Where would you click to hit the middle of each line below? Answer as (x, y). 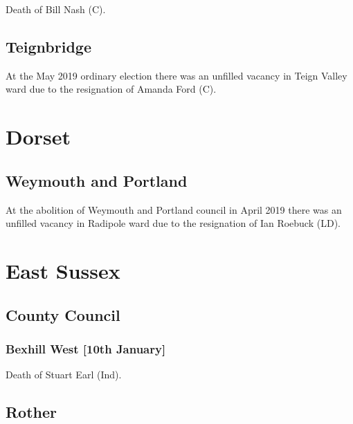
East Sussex (63, 270)
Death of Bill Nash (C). (56, 9)
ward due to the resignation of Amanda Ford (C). (111, 89)
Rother (31, 412)
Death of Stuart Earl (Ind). (64, 375)
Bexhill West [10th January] (86, 348)
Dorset (38, 137)
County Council (63, 314)
